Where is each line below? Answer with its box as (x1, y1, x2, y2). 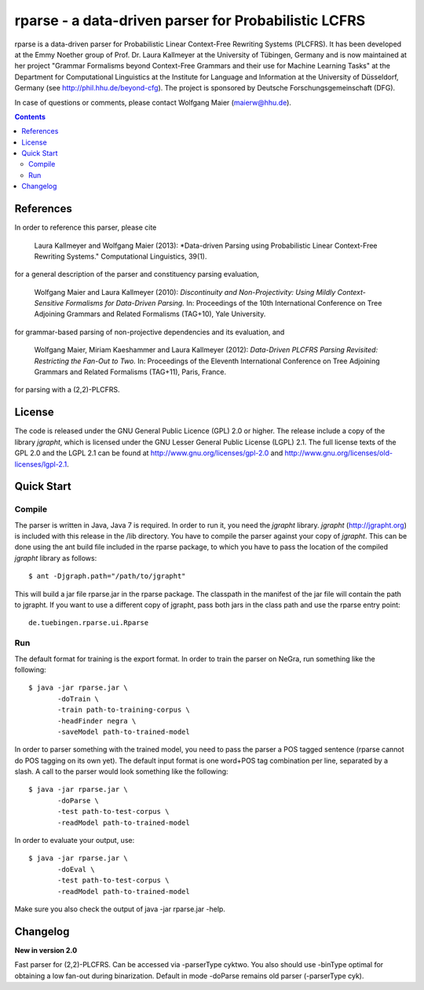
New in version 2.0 (14, 945, 78, 955)
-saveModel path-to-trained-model (57, 727, 190, 736)
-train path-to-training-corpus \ (57, 705, 190, 715)
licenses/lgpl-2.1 (14, 459, 68, 469)
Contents (14, 112, 46, 121)
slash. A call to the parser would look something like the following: (14, 767, 228, 776)
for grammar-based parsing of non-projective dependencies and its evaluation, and (14, 327, 285, 337)
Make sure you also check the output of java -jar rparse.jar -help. (14, 904, 225, 914)
